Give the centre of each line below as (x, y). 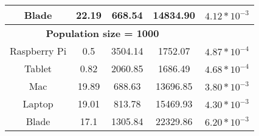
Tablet (38, 68)
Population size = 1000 (102, 33)
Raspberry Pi (38, 51)
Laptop (38, 104)
